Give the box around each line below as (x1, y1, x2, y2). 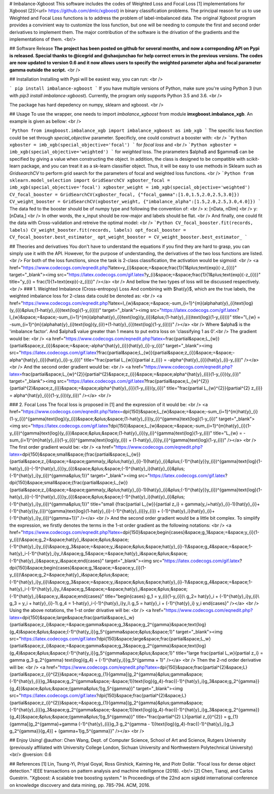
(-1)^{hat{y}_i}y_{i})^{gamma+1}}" (9, 515, 80, 521)
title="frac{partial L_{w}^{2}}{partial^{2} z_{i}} (166, 385, 263, 391)
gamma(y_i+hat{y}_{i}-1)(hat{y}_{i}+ (184, 501, 260, 507)
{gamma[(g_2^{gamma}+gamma (9, 720, 78, 727)
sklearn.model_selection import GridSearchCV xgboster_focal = (9, 177, 170, 183)
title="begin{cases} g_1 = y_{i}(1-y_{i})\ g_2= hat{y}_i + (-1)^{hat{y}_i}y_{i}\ (105, 593, 260, 599)
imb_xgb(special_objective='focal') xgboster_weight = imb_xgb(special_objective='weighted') (9, 185, 251, 190)
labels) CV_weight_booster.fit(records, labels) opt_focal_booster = (9, 227, 186, 233)
